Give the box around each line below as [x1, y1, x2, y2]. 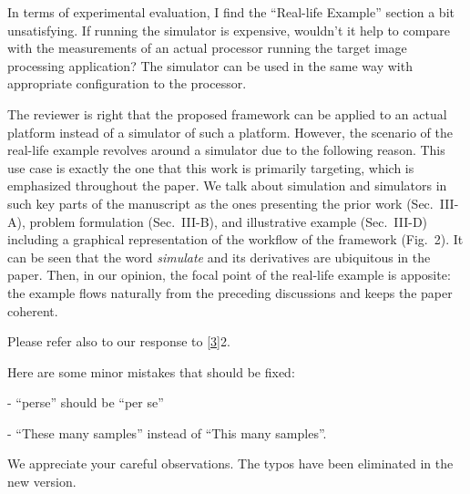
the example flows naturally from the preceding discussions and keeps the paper [7, 283, 453, 302]
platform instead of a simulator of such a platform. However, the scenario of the [7, 122, 453, 141]
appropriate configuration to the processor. [7, 74, 247, 93]
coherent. [7, 301, 58, 320]
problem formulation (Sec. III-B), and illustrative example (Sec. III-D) [29, 211, 428, 231]
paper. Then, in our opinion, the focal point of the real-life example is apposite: [7, 265, 451, 284]
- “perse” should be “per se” [7, 393, 164, 412]
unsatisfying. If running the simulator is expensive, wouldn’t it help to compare [7, 20, 450, 39]
